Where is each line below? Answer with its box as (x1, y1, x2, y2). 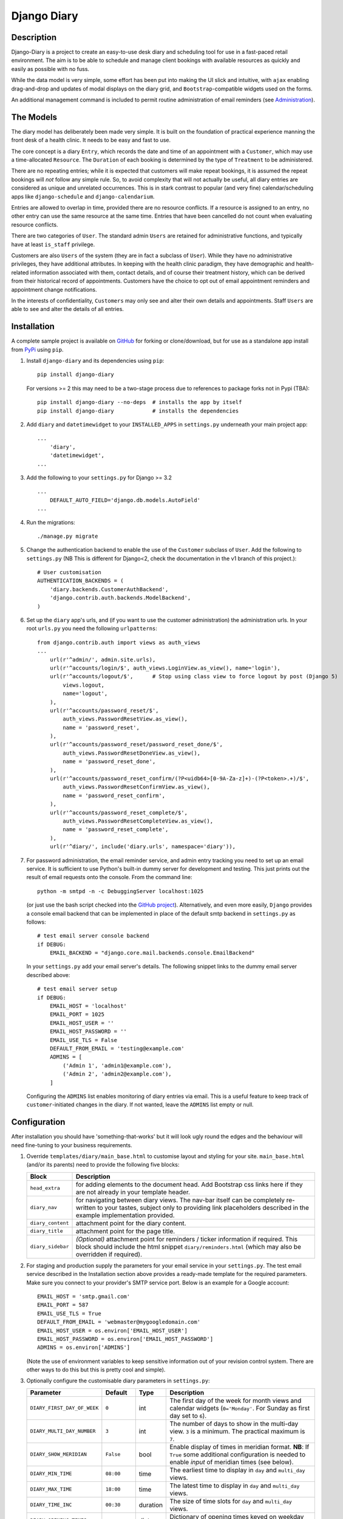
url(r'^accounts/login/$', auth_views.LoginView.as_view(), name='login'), (49, 664, 280, 671)
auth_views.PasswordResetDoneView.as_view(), (63, 749, 200, 756)
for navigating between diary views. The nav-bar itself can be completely (75, 1196, 285, 1204)
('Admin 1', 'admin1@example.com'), (63, 1062, 172, 1069)
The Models (11, 112, 58, 122)
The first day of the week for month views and (169, 1396, 302, 1405)
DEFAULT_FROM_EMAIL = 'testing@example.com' (49, 1045, 185, 1052)
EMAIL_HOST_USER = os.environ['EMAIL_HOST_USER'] (37, 1327, 188, 1334)
